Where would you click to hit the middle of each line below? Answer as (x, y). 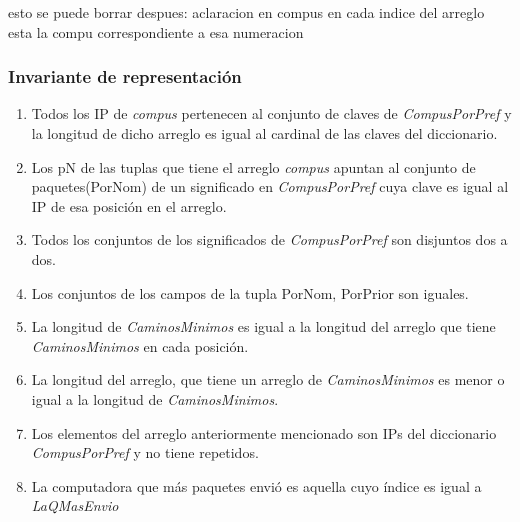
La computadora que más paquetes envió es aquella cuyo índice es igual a (256, 485)
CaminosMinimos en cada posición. (140, 345)
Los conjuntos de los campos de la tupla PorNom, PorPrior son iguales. (250, 292)
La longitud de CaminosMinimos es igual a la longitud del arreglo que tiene (263, 326)
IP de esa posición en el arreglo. (129, 205)
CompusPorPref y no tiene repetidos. (145, 452)
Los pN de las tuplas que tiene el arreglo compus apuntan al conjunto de (253, 166)
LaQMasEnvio (75, 505)
